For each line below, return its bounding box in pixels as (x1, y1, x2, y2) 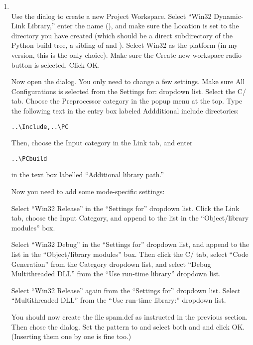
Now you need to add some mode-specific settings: (11, 186, 165, 197)
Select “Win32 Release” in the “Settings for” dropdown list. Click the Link (11, 203, 240, 213)
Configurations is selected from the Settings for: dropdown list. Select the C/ (11, 86, 246, 96)
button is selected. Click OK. (11, 59, 100, 70)
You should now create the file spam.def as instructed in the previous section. (11, 311, 248, 322)
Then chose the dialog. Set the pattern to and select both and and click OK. (11, 321, 245, 332)
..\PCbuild (11, 155, 47, 162)
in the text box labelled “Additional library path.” (11, 169, 164, 180)
